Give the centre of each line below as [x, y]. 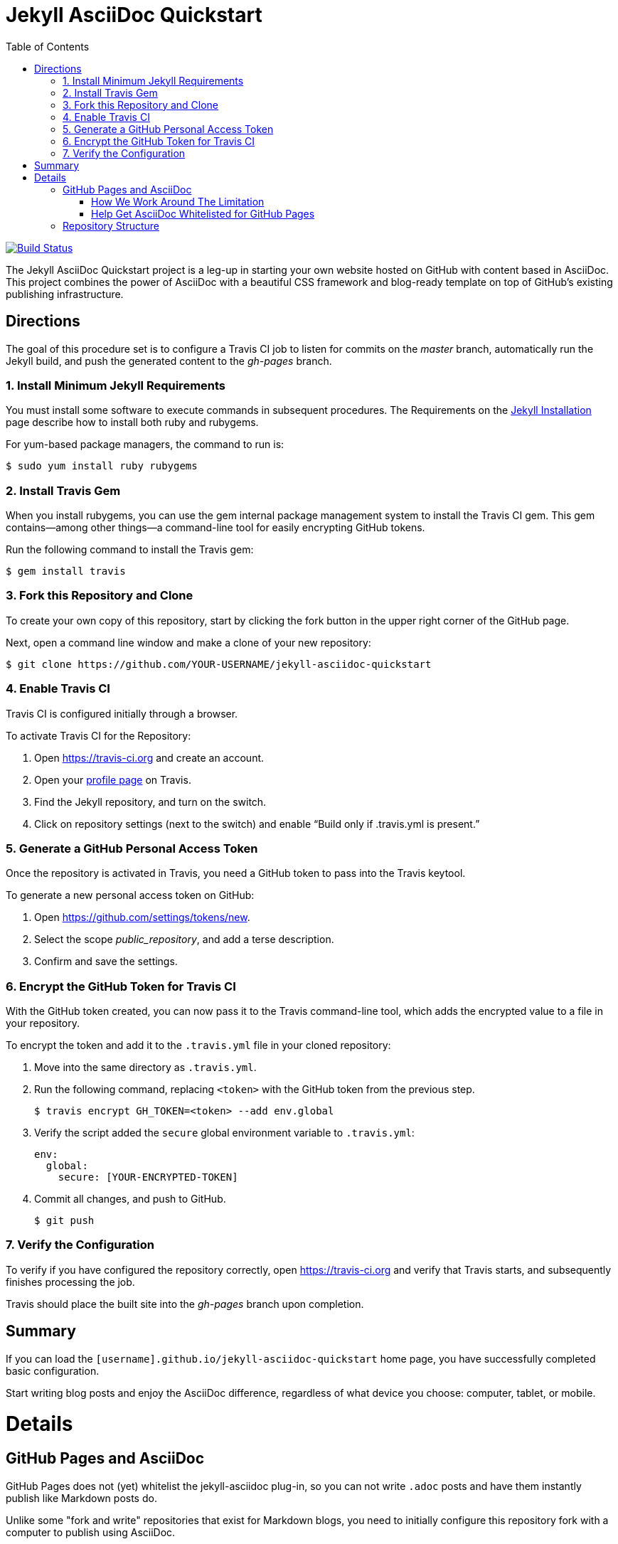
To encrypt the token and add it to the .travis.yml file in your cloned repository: [198, 1045]
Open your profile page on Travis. [113, 779]
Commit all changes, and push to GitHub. [130, 1199]
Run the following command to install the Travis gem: [130, 550]
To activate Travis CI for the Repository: [98, 735]
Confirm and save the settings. [106, 962]
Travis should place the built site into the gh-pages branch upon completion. [185, 1304]
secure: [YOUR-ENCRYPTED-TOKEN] [148, 1177]
